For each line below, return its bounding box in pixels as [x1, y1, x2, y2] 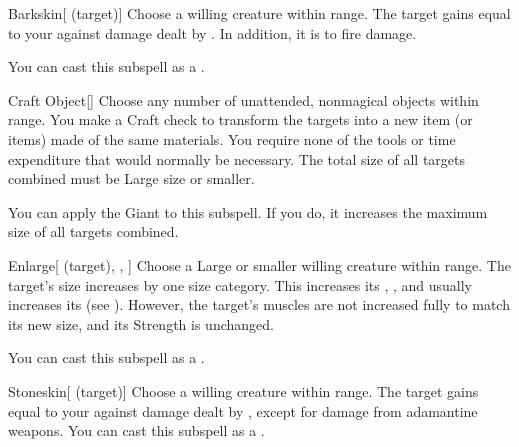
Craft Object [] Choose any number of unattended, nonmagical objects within [8, 89, 479, 110]
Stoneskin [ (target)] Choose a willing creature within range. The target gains [8, 380, 479, 401]
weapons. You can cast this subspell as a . [8, 420, 265, 441]
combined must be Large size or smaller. [8, 168, 255, 189]
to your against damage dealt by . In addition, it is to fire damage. [8, 22, 417, 43]
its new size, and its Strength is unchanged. [8, 313, 274, 334]
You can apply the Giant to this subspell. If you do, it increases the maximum [8, 201, 488, 222]
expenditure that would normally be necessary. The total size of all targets [8, 148, 466, 169]
